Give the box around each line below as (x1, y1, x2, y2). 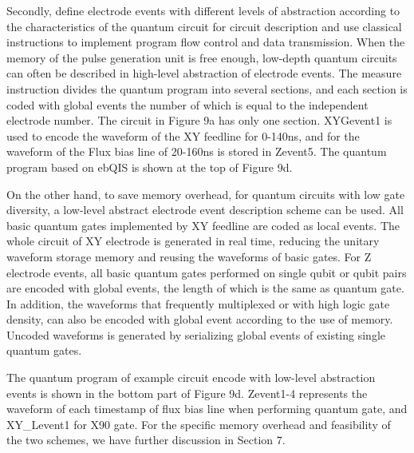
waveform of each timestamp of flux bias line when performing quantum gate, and (6, 400, 408, 417)
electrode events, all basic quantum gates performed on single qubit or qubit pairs (6, 264, 407, 280)
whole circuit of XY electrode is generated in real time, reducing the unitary (6, 232, 380, 249)
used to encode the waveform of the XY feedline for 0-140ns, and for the (6, 127, 360, 144)
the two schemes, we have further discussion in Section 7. (6, 431, 286, 448)
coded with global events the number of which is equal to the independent (6, 96, 369, 113)
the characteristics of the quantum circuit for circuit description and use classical (6, 18, 402, 34)
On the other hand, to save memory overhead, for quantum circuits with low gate (6, 185, 405, 202)
